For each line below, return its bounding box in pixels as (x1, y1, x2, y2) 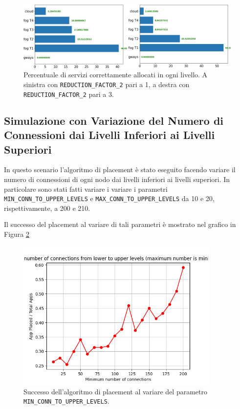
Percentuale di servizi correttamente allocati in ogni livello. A (23, 69, 208, 80)
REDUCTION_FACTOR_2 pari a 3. (23, 89, 114, 99)
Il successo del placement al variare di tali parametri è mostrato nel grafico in (4, 219, 236, 229)
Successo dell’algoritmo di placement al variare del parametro (23, 386, 207, 396)
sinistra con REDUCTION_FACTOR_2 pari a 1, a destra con (23, 79, 190, 90)
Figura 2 (4, 228, 29, 239)
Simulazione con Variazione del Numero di (4, 113, 224, 128)
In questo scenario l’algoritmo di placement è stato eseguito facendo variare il (4, 164, 236, 175)
